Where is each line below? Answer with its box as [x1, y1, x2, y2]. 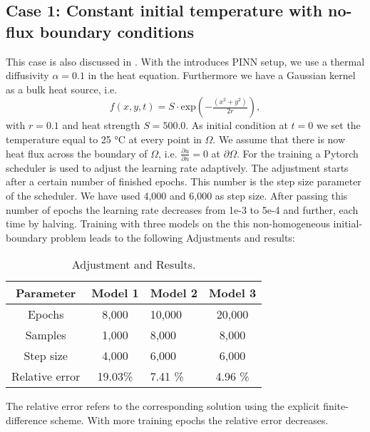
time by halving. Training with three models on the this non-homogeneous [6, 216, 330, 231]
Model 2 [150, 284, 197, 302]
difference [6, 413, 47, 428]
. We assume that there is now [212, 131, 346, 146]
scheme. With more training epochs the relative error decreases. [50, 413, 329, 428]
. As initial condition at [185, 118, 288, 133]
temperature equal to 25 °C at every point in [6, 131, 202, 146]
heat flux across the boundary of [6, 145, 148, 160]
